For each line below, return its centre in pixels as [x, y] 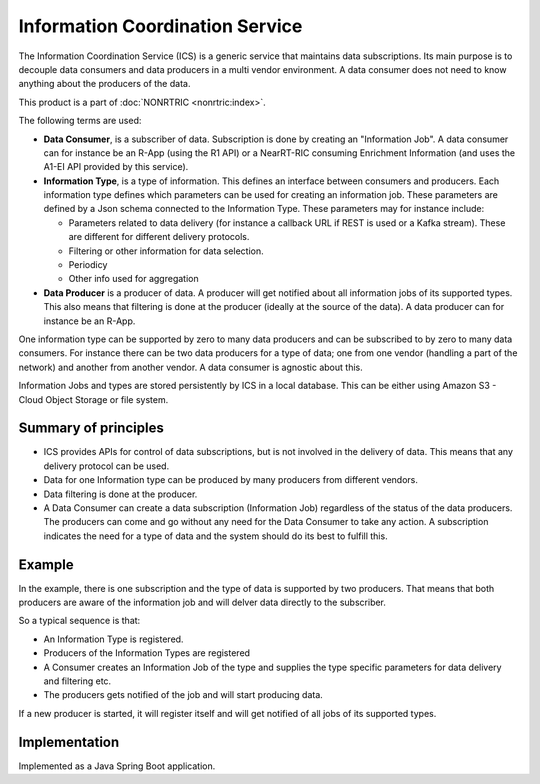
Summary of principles [91, 428]
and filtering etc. [77, 681]
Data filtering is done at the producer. [120, 494]
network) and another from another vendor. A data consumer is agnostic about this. [191, 367]
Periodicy [88, 265]
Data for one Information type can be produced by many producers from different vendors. [231, 480]
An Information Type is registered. [113, 639]
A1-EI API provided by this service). [116, 167]
